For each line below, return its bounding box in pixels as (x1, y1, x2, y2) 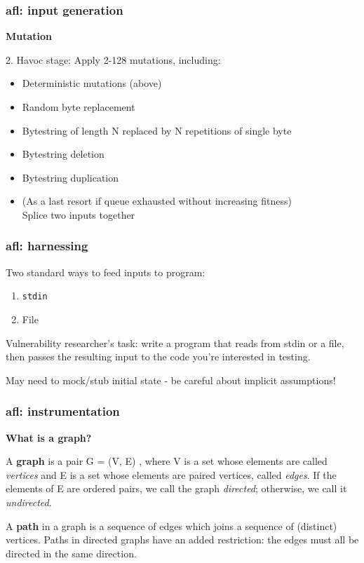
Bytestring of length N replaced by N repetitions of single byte (22, 123, 292, 137)
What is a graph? (6, 430, 92, 445)
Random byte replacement (22, 100, 135, 114)
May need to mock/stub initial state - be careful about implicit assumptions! (6, 372, 336, 387)
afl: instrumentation (6, 402, 120, 420)
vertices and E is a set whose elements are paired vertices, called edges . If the (6, 467, 337, 482)
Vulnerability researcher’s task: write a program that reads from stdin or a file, (6, 335, 344, 350)
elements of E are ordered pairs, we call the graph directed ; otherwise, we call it (6, 481, 347, 496)
